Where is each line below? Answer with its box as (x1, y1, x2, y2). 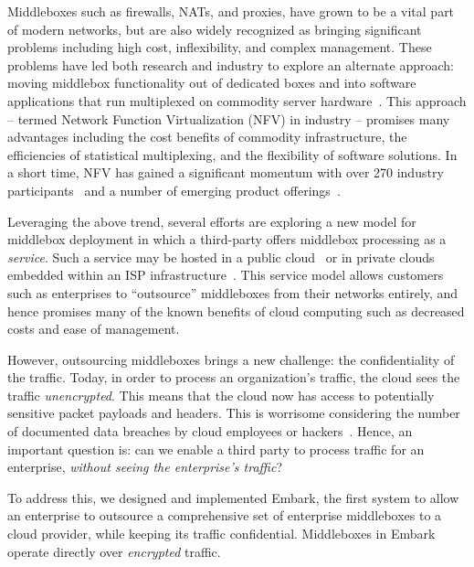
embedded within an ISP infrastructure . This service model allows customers (7, 265, 444, 284)
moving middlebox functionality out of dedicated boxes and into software (7, 73, 416, 92)
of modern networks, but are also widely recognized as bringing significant (7, 19, 422, 38)
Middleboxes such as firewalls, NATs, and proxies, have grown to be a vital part (7, 2, 455, 20)
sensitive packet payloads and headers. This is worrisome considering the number (7, 403, 460, 423)
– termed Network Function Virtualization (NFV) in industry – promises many (7, 109, 450, 128)
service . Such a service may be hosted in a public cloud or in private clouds (7, 247, 435, 266)
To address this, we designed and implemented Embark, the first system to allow (7, 487, 459, 507)
